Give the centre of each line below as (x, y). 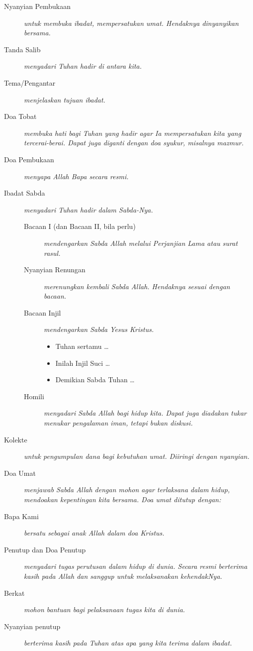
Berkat (14, 593)
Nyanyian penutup (32, 626)
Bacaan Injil (42, 312)
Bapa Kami (21, 516)
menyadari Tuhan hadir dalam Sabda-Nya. (88, 209)
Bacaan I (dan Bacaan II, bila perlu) (80, 226)
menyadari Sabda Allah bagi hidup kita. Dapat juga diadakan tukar (145, 413)
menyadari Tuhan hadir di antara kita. (83, 66)
